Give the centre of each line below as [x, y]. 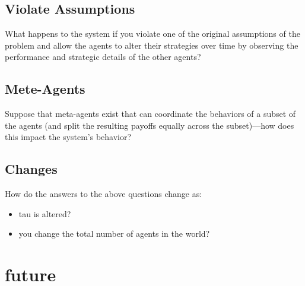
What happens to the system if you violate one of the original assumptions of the [152, 34]
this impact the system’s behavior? [68, 137]
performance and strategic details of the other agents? [103, 57]
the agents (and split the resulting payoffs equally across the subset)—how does [150, 125]
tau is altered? [45, 213]
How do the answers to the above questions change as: [104, 194]
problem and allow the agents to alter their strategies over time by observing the [152, 45]
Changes [31, 169]
